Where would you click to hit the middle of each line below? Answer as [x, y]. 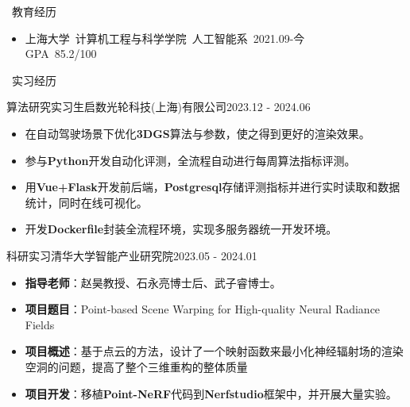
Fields [40, 324]
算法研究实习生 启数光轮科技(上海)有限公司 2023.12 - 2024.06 [159, 107]
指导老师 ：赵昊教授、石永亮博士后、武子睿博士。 [153, 282]
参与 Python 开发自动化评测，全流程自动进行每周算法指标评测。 [190, 160]
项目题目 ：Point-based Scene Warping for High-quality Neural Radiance [203, 309]
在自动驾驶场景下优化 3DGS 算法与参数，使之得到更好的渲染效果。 [197, 133]
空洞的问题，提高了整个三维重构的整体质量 [136, 366]
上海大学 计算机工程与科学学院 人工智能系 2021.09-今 [165, 38]
